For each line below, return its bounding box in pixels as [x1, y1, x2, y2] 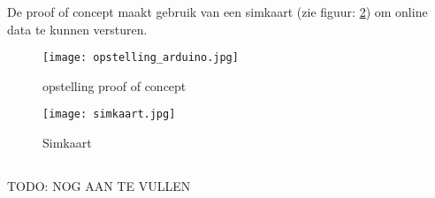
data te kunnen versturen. [7, 19, 148, 38]
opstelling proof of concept [42, 76, 187, 95]
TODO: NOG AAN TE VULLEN [7, 177, 191, 195]
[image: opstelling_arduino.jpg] [42, 51, 239, 65]
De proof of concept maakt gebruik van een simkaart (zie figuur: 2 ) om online [7, 3, 428, 20]
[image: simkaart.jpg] [42, 108, 176, 121]
